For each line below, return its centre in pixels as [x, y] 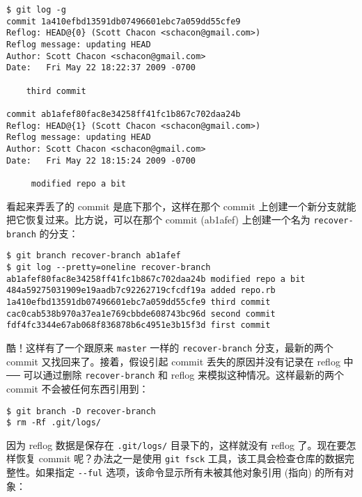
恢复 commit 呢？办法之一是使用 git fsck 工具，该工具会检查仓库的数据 [180, 458]
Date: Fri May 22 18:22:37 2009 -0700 [101, 68]
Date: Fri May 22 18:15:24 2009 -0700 [101, 160]
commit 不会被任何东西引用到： [78, 388]
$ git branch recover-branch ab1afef [94, 256]
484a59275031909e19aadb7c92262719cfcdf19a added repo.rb [141, 291]
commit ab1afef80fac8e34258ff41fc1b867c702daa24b [124, 114]
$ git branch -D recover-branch [81, 411]
